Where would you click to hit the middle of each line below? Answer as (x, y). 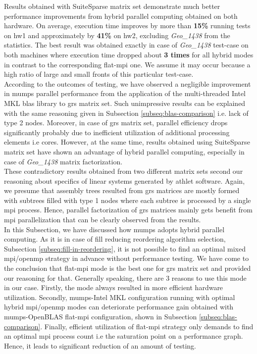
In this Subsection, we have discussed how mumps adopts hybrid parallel (114, 229)
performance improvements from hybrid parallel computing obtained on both (121, 16)
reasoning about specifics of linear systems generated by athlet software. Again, (125, 180)
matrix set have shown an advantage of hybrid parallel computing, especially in (124, 151)
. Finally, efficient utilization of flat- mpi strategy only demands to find (147, 326)
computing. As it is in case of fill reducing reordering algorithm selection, (115, 239)
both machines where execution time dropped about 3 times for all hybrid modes (129, 54)
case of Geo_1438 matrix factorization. (63, 161)
